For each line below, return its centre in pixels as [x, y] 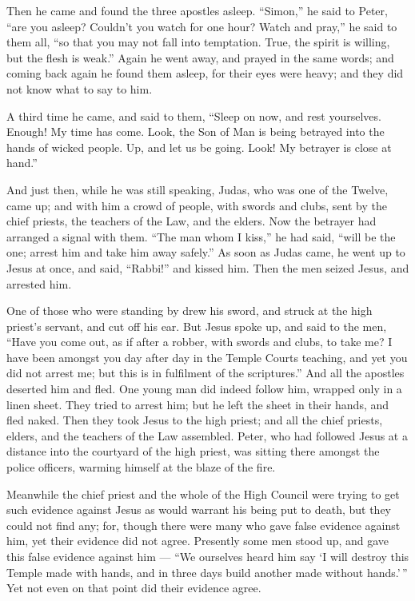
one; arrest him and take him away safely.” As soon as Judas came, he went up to [206, 252]
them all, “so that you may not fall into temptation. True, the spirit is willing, [198, 42]
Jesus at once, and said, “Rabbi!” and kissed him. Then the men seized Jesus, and [208, 267]
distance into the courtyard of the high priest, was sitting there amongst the [193, 451]
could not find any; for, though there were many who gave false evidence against [204, 525]
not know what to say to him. [80, 88]
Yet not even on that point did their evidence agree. [134, 588]
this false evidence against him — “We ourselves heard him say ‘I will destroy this [208, 556]
